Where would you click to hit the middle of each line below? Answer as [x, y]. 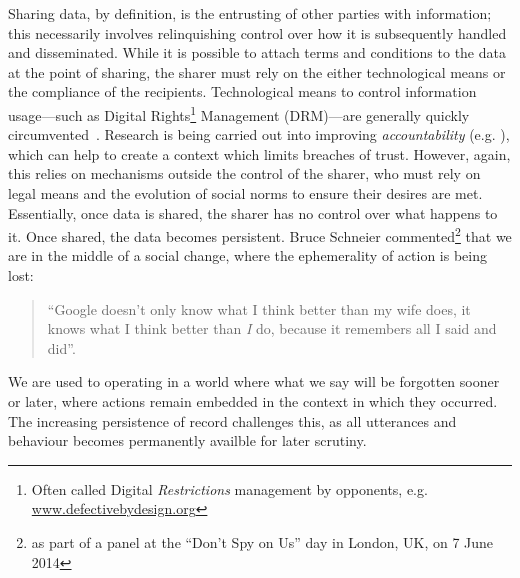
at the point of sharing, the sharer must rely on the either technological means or [257, 71]
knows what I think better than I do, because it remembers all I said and [272, 328]
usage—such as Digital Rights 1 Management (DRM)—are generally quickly [239, 113]
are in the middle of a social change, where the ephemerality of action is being [247, 255]
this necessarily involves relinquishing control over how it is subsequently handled [257, 32]
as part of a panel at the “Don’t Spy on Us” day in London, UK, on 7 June [262, 541]
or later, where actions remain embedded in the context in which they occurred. [253, 401]
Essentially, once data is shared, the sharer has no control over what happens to [253, 212]
